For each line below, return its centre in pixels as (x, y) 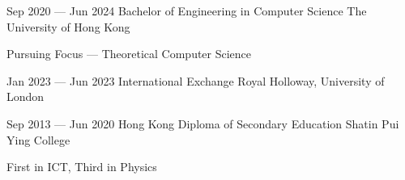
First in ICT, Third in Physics (82, 167)
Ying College (38, 139)
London (26, 96)
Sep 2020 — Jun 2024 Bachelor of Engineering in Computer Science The (187, 10)
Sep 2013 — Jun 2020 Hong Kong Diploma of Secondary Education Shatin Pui (203, 123)
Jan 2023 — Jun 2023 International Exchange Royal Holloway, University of (196, 80)
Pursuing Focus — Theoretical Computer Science (129, 54)
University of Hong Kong (68, 26)
